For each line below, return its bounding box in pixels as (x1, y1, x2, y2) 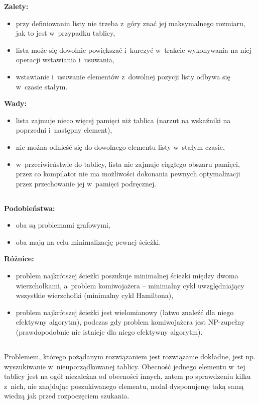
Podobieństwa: (4, 203, 55, 213)
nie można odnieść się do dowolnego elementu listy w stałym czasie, (16, 141, 225, 152)
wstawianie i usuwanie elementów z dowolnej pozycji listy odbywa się (16, 71, 230, 81)
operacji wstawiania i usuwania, (16, 54, 114, 65)
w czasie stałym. (16, 81, 68, 91)
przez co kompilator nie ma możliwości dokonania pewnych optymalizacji (16, 168, 240, 179)
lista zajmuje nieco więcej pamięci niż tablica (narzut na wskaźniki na (16, 115, 231, 125)
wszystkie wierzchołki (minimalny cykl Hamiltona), (16, 290, 174, 300)
